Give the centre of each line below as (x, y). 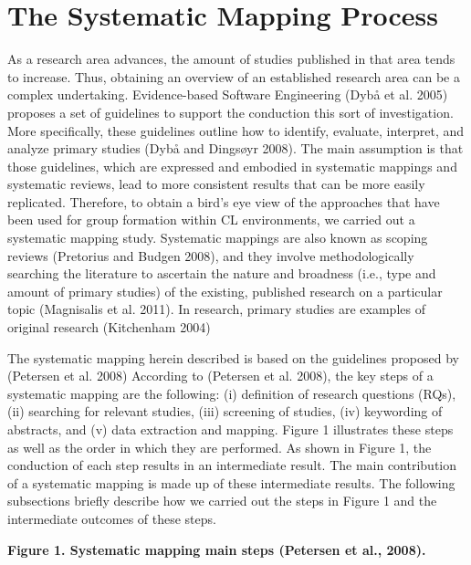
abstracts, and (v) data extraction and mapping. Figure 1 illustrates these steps (230, 429)
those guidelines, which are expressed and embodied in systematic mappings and (232, 166)
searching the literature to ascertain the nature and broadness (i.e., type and (222, 273)
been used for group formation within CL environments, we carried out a (211, 220)
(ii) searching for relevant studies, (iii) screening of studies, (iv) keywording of (225, 411)
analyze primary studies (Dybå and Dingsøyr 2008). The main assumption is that (235, 148)
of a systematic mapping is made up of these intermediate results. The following (231, 482)
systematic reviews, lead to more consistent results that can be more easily (216, 184)
